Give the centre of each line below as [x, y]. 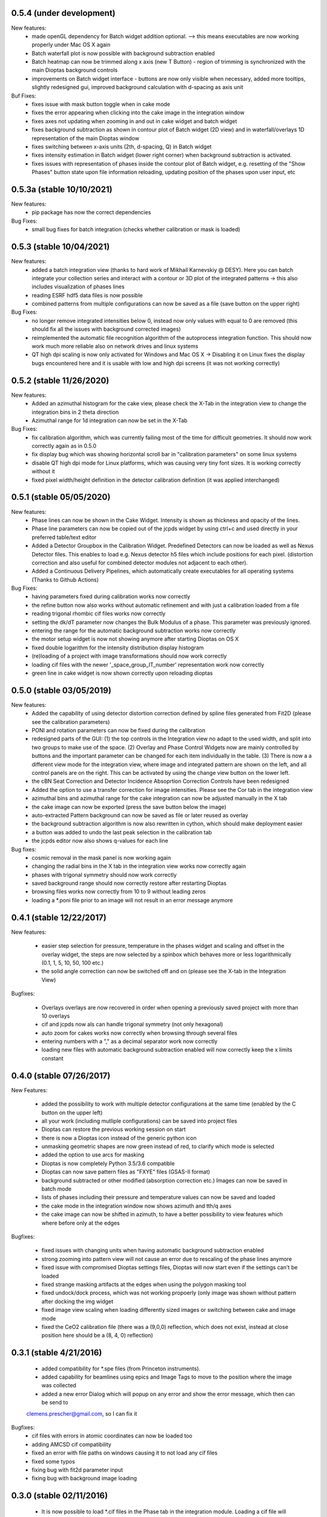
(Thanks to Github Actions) [65, 579]
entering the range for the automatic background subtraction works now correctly [134, 630]
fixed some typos [53, 1461]
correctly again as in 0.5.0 [64, 446]
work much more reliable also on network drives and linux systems [115, 346]
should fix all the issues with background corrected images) [106, 329]
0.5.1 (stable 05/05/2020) [61, 497]
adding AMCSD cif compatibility [71, 1444]
